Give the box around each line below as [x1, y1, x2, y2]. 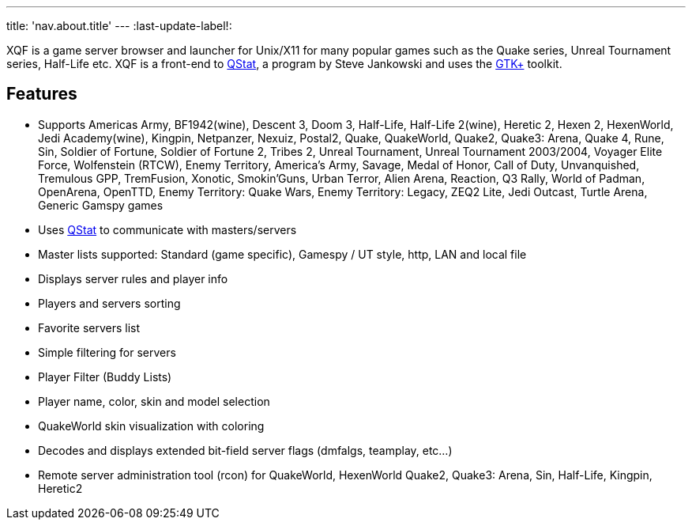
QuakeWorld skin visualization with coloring [38, 418, 265, 433]
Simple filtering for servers [38, 345, 176, 359]
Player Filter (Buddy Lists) [38, 369, 172, 384]
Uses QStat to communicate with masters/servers [38, 222, 297, 237]
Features [6, 84, 77, 104]
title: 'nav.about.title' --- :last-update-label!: [6, 19, 232, 32]
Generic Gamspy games [38, 198, 164, 212]
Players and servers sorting [38, 296, 181, 310]
